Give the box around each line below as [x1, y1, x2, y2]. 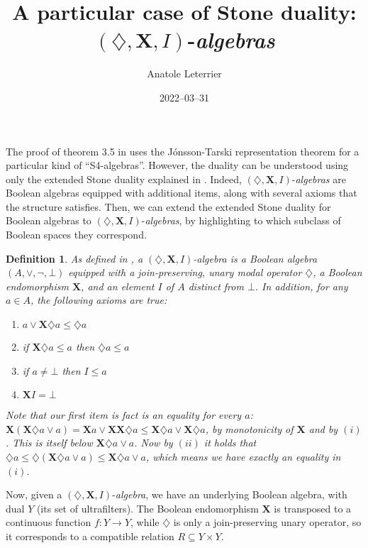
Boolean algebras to [6, 213, 91, 228]
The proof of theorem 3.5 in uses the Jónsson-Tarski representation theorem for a [6, 143, 359, 158]
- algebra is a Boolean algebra [193, 251, 318, 265]
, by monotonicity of [205, 421, 294, 436]
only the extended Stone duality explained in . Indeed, [6, 171, 242, 186]
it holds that [203, 435, 257, 450]
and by [308, 421, 338, 436]
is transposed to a [274, 500, 352, 515]
